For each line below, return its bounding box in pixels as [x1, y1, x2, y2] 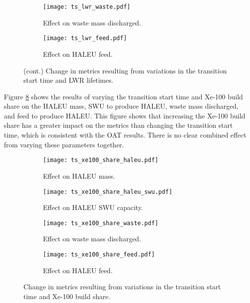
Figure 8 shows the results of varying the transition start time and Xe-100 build [4, 91, 243, 101]
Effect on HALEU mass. [43, 170, 115, 181]
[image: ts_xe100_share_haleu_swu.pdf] [43, 188, 172, 195]
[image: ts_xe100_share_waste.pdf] [43, 219, 159, 227]
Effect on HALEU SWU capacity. [43, 202, 143, 212]
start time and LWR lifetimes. [23, 75, 114, 85]
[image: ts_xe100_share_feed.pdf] [43, 251, 155, 258]
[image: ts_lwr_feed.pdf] [43, 35, 127, 42]
